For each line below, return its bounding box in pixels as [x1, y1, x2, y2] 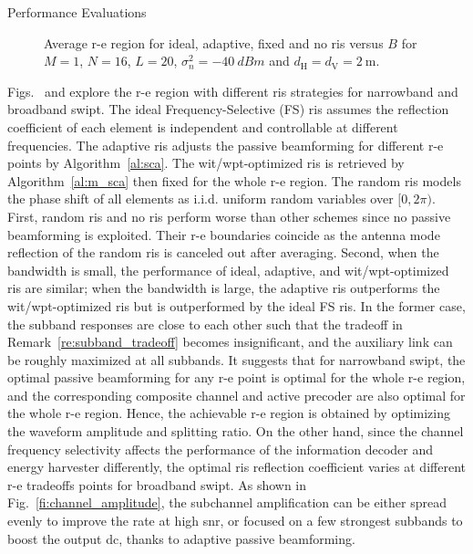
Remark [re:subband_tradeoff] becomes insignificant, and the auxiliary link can [7, 332, 453, 351]
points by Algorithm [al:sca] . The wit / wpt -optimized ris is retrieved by [7, 153, 405, 172]
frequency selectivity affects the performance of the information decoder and [7, 439, 434, 458]
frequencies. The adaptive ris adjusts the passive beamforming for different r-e [7, 135, 444, 154]
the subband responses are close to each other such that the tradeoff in [7, 314, 403, 333]
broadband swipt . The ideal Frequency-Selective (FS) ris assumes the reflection [7, 99, 449, 119]
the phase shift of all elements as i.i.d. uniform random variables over [7, 189, 394, 208]
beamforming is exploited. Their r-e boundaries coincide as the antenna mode [7, 225, 440, 244]
